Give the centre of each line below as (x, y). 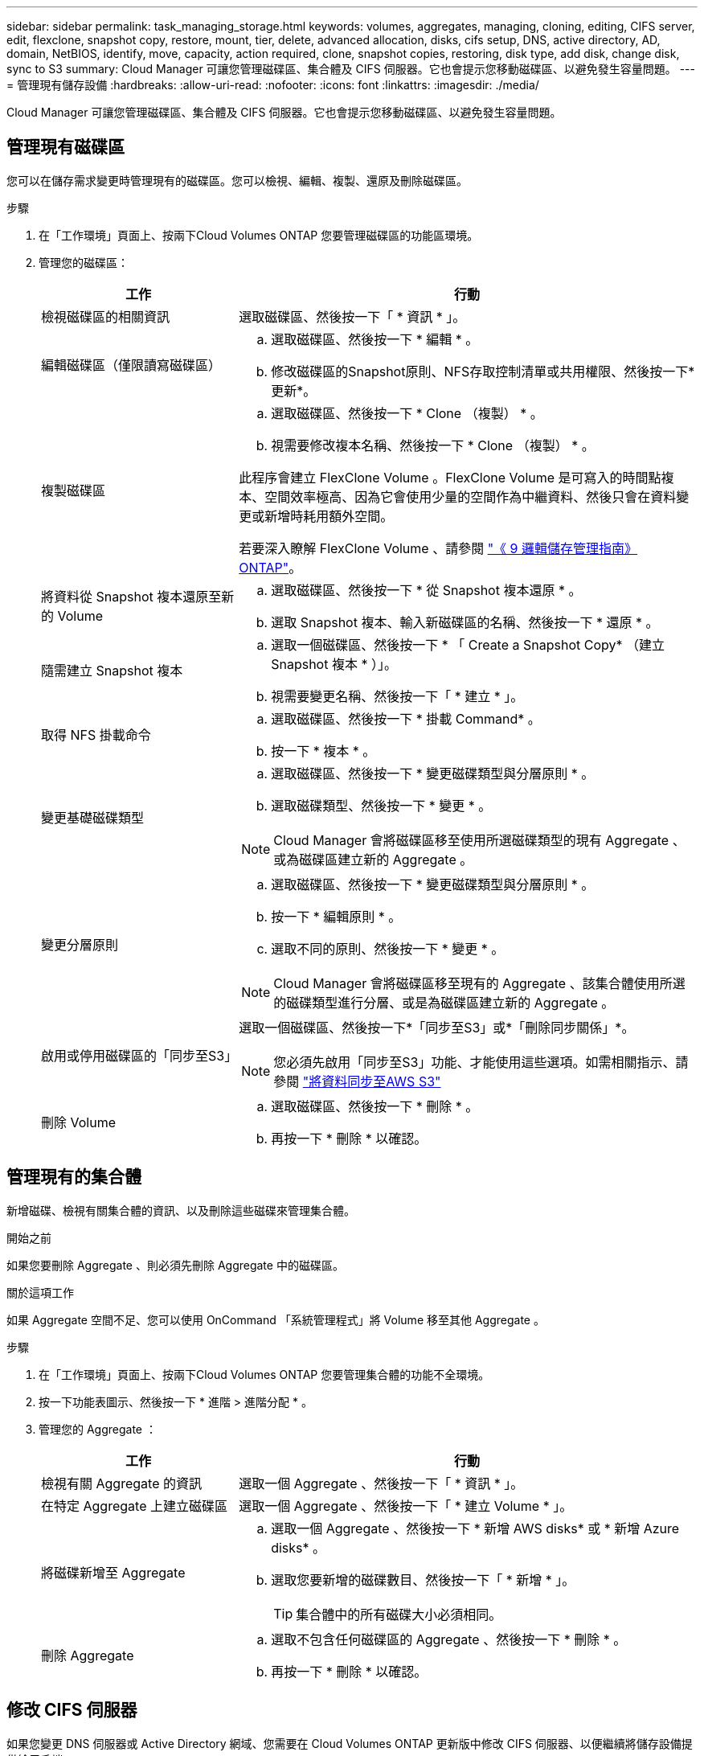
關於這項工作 (40, 1292)
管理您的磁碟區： (84, 262)
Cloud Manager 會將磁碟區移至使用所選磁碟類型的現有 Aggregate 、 (479, 840)
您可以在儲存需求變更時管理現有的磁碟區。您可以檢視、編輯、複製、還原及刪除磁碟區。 (237, 180)
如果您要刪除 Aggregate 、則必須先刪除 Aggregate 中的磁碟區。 (175, 1265)
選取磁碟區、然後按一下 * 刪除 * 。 (375, 1106)
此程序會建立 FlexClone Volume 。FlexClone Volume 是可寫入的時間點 (450, 477)
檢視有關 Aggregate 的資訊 (121, 1483)
